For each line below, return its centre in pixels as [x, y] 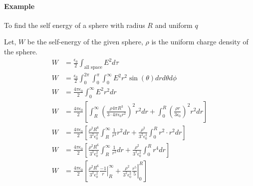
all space [93, 67]
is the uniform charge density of [200, 42]
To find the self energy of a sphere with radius [75, 25]
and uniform [174, 25]
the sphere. [21, 51]
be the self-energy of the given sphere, [85, 42]
